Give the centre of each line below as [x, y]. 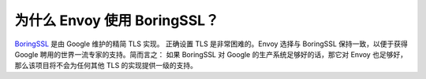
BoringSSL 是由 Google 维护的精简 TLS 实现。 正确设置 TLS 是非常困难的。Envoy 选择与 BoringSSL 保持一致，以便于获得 [211, 44]
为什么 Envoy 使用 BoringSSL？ [117, 20]
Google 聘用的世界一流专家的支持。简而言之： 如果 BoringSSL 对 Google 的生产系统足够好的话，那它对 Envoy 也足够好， [211, 54]
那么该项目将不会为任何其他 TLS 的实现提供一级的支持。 [106, 66]
